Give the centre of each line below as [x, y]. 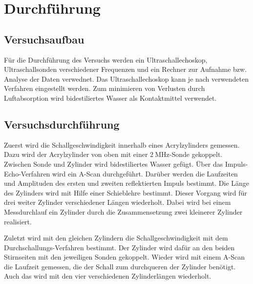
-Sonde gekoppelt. [196, 154]
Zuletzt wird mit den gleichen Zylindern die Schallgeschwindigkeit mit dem [116, 238]
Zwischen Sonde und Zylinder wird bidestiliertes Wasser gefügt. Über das [114, 164]
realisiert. [18, 221]
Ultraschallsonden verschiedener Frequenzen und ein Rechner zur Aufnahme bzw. [126, 69]
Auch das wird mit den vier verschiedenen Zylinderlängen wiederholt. [108, 276]
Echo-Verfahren [27, 173]
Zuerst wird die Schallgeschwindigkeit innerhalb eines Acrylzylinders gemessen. [122, 144]
